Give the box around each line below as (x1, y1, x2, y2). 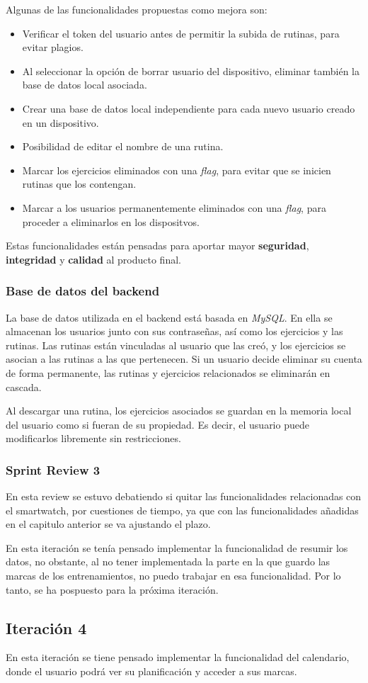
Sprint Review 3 (6, 461, 100, 478)
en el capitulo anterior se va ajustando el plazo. (6, 517, 211, 531)
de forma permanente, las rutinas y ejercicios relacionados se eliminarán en (6, 365, 330, 380)
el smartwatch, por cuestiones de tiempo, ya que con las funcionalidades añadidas (6, 502, 359, 517)
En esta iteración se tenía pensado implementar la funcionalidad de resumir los (6, 540, 348, 555)
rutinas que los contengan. (22, 176, 137, 191)
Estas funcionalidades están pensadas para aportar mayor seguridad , (6, 238, 309, 253)
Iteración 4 (6, 616, 87, 638)
